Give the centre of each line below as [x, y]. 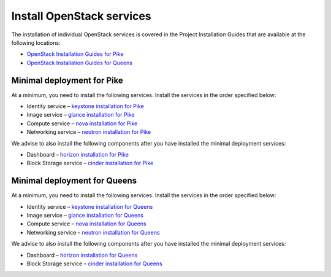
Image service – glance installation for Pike [81, 115]
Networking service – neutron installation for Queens [93, 232]
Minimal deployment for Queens [74, 181]
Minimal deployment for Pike [67, 80]
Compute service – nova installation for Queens [86, 224]
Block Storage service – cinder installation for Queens [94, 263]
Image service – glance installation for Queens [85, 216]
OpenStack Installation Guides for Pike [75, 54]
